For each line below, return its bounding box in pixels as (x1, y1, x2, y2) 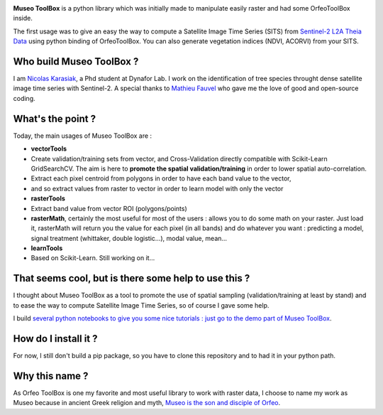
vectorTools (30, 144, 67, 153)
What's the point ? (13, 112, 96, 124)
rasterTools (30, 194, 65, 203)
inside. (13, 14, 33, 23)
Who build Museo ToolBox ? (13, 55, 139, 68)
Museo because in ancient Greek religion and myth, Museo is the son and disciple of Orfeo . (13, 399, 280, 407)
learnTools (30, 244, 63, 252)
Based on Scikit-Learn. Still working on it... (30, 254, 155, 262)
